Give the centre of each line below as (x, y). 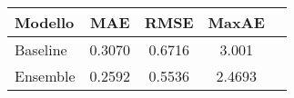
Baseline (41, 49)
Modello (45, 22)
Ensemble (45, 76)
